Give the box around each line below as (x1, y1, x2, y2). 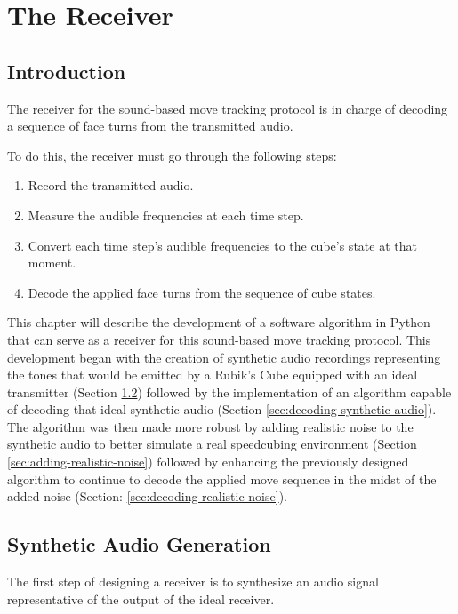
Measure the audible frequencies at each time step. (28, 205, 304, 224)
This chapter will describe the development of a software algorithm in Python (7, 313, 430, 331)
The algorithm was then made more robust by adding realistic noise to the (7, 417, 414, 435)
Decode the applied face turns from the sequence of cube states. (28, 283, 376, 301)
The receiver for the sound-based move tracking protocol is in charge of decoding (7, 99, 448, 117)
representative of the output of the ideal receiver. (7, 589, 275, 608)
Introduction (7, 57, 126, 84)
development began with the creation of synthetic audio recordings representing (7, 347, 441, 366)
